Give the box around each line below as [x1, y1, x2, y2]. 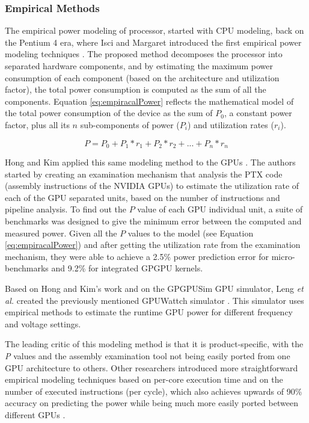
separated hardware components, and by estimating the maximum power [5, 60, 274, 72]
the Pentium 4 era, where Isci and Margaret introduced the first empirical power [5, 36, 302, 48]
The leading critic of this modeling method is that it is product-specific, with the [5, 338, 304, 350]
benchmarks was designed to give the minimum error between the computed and [5, 214, 302, 227]
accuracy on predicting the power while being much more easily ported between [5, 397, 298, 409]
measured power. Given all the [5, 226, 117, 239]
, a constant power [224, 107, 292, 119]
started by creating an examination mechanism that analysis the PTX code [5, 167, 283, 180]
